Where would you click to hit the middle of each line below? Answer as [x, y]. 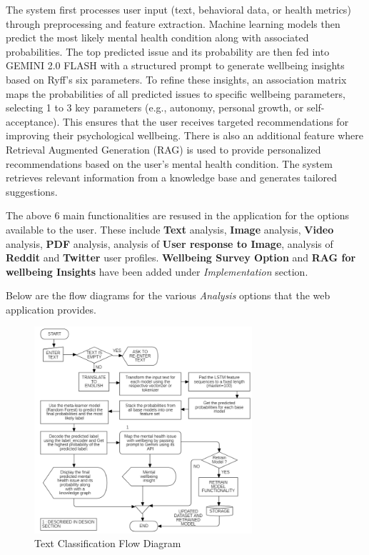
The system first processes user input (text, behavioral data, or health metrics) [178, 9]
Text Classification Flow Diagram [108, 543]
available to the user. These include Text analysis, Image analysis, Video [170, 229]
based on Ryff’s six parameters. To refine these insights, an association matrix [176, 79]
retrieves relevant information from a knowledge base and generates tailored [172, 177]
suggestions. [32, 191]
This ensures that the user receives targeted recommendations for [206, 121]
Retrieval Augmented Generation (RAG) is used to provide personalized [163, 149]
